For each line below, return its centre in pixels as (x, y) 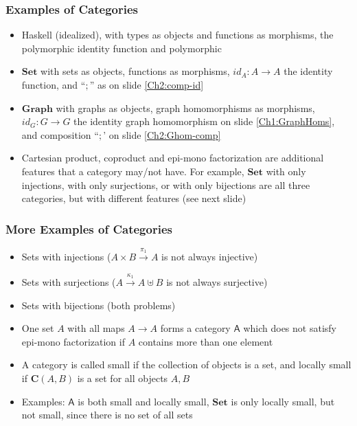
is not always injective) (210, 257)
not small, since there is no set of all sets (107, 415)
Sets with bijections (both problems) (99, 305)
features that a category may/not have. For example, (133, 171)
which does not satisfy (290, 328)
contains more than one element (206, 341)
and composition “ (60, 134)
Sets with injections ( (66, 257)
